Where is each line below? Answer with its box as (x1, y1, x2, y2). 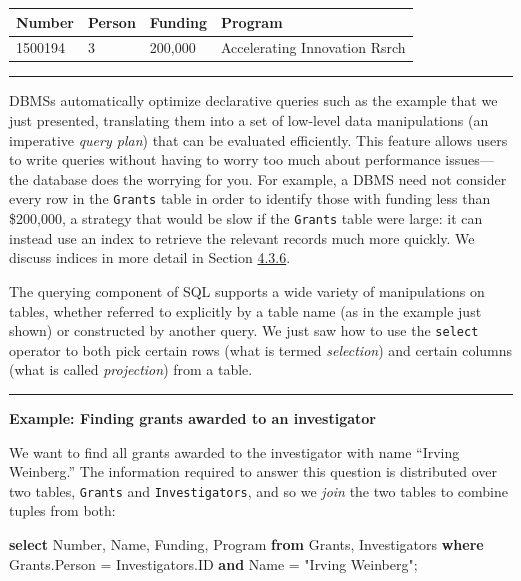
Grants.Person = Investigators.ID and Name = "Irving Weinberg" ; (9, 553, 418, 574)
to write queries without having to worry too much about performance (9, 149, 441, 170)
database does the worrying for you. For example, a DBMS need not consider (33, 168, 507, 189)
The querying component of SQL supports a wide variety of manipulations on (9, 280, 485, 301)
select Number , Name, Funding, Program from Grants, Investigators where (9, 533, 484, 554)
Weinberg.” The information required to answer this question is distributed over (9, 461, 497, 482)
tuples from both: (9, 500, 116, 521)
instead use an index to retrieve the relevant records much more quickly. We (9, 227, 475, 248)
